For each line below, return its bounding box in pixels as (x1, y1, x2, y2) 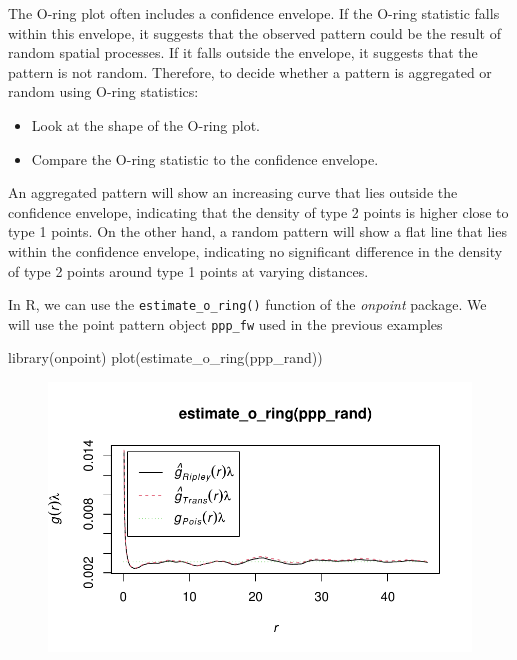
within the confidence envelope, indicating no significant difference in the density (8, 240, 503, 261)
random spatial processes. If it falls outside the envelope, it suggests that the (8, 42, 478, 63)
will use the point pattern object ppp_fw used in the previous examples (8, 313, 443, 334)
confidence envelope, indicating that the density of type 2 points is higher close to (8, 201, 509, 222)
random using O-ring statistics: (8, 81, 199, 102)
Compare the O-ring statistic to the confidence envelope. (31, 148, 379, 169)
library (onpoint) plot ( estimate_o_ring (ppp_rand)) (8, 347, 323, 368)
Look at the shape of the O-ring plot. (31, 114, 261, 135)
